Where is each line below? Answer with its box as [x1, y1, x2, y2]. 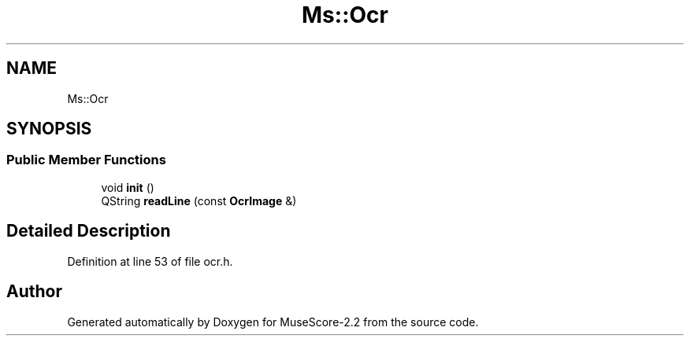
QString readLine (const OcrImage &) [101, 193, 297, 208]
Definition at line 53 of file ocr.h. [67, 254, 233, 268]
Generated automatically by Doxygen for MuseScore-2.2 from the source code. [67, 314, 479, 329]
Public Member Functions [6, 152, 166, 168]
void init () [101, 180, 154, 194]
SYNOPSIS [6, 119, 92, 139]
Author [6, 281, 62, 302]
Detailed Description [6, 221, 171, 241]
